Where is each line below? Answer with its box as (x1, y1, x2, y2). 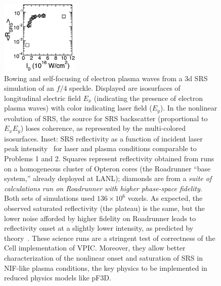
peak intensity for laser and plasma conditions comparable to (4, 143, 197, 154)
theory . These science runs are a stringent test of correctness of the (4, 232, 215, 243)
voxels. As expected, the (127, 193, 203, 203)
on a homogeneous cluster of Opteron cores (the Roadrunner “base (4, 163, 211, 173)
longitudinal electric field (4, 92, 81, 103)
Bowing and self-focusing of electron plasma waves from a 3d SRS (4, 73, 208, 83)
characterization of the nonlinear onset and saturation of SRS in (4, 253, 203, 263)
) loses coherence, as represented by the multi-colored (20, 123, 186, 133)
